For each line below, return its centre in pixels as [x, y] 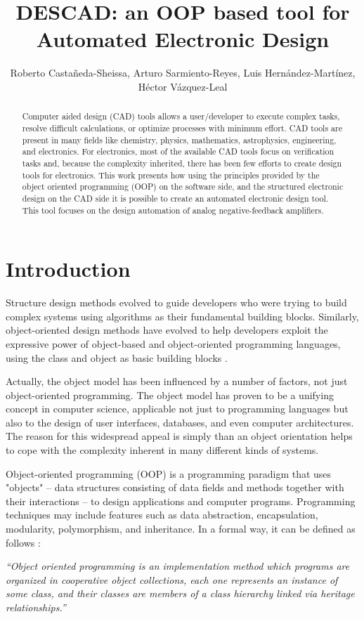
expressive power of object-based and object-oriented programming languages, [173, 343]
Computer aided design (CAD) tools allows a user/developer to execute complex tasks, [181, 116]
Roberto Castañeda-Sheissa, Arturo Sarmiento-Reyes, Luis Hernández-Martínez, [183, 73]
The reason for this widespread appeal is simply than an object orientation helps [179, 436]
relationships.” [36, 607]
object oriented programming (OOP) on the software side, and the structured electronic [183, 187]
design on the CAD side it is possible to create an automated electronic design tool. [175, 198]
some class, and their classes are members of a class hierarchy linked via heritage [180, 593]
